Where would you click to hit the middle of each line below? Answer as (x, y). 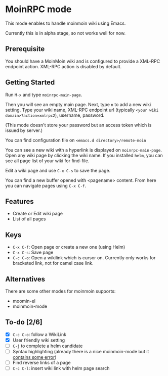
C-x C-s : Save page (33, 252)
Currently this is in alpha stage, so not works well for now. (66, 33)
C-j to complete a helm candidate (48, 346)
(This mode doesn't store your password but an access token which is (78, 125)
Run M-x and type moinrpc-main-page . (44, 95)
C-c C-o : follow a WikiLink (39, 334)
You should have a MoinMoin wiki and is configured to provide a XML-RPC (83, 61)
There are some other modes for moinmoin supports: (60, 291)
